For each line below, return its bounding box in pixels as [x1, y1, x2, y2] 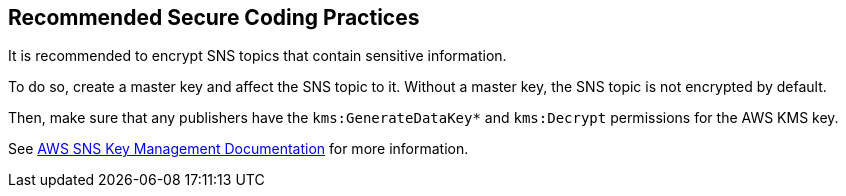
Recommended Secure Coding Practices [8, 5, 420, 30]
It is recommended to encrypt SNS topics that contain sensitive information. [8, 47, 507, 65]
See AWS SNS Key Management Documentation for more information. [8, 140, 469, 158]
